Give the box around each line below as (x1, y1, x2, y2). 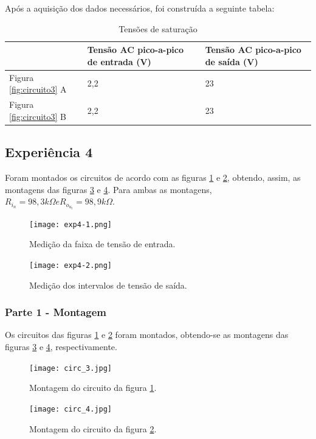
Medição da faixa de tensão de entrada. (29, 237, 176, 250)
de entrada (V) (87, 55, 151, 68)
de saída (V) (205, 55, 258, 68)
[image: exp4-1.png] (29, 220, 112, 229)
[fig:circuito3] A (9, 83, 67, 96)
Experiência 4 (5, 142, 93, 161)
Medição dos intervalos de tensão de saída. (29, 278, 187, 291)
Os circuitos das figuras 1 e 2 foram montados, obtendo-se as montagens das (5, 328, 289, 341)
